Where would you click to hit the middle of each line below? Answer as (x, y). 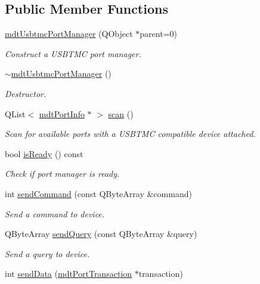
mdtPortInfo (62, 113)
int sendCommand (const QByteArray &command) (98, 193)
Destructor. (26, 93)
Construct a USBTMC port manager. (73, 53)
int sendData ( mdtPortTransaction (69, 274)
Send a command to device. (55, 213)
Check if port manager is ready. (62, 174)
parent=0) (158, 34)
